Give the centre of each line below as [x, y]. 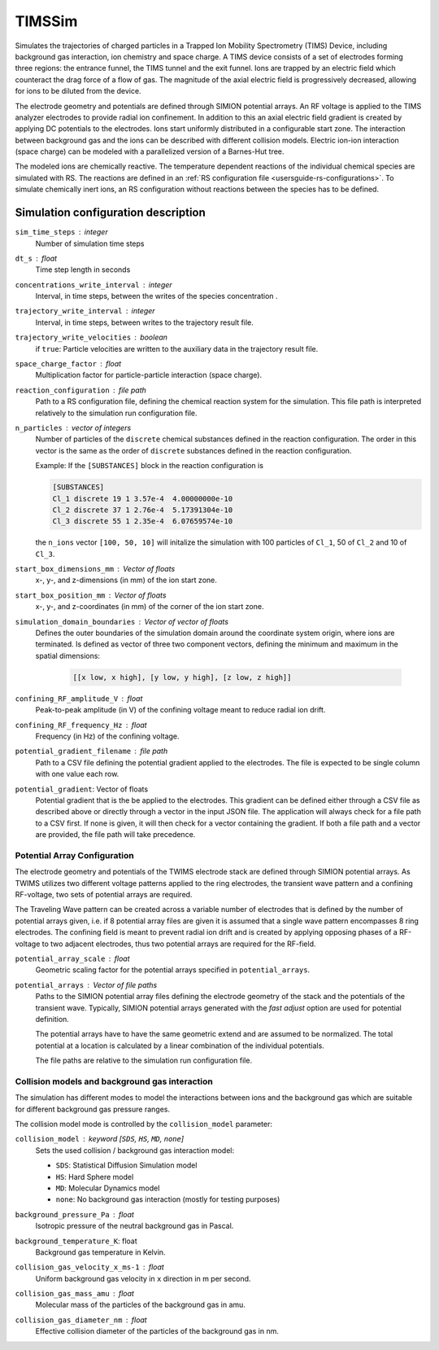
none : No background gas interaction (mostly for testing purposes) [168, 1199]
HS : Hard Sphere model [95, 1177]
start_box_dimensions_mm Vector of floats [95, 569]
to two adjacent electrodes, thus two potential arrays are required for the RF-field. [179, 944]
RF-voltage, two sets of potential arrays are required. [104, 895]
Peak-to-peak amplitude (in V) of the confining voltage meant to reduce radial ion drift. [180, 710]
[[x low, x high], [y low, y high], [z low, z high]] [182, 677]
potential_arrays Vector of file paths [86, 984]
